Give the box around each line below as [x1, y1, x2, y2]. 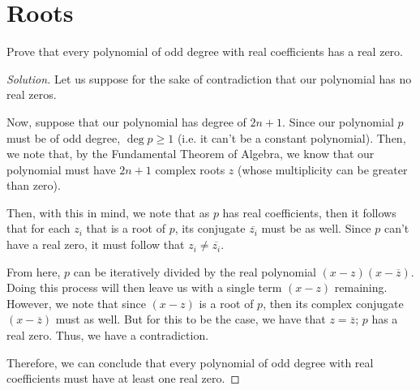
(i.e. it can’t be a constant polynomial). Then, [177, 129, 406, 146]
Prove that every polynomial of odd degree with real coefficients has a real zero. [6, 43, 403, 60]
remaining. [334, 279, 388, 296]
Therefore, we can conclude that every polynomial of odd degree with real [6, 354, 374, 371]
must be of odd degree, [6, 129, 121, 146]
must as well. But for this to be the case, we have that [55, 311, 326, 328]
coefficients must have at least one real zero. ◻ [6, 370, 240, 387]
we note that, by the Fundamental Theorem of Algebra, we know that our [6, 145, 375, 162]
